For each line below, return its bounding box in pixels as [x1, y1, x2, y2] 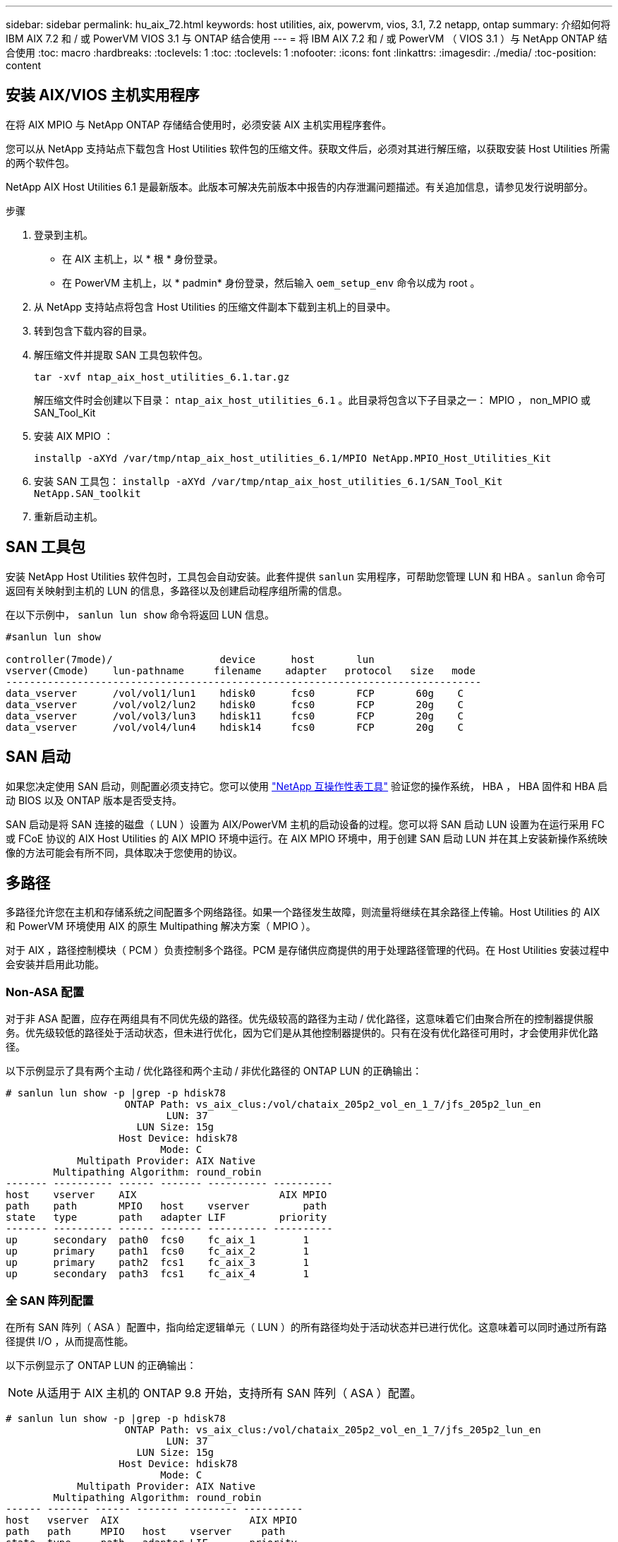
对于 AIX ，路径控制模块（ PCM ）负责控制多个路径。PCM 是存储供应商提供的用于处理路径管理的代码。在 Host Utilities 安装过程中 [6, 944, 610, 957]
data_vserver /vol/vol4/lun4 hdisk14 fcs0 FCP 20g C [6, 721, 464, 733]
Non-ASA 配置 [6, 984, 85, 999]
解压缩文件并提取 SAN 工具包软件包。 [34, 348, 209, 361]
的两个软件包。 [6, 156, 75, 169]
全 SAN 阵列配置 [6, 1293, 94, 1308]
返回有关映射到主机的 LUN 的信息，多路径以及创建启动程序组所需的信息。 [6, 584, 348, 597]
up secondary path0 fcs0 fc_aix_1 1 [6, 1234, 309, 1246]
